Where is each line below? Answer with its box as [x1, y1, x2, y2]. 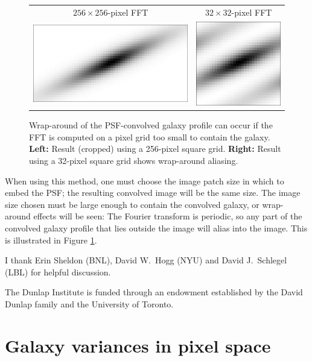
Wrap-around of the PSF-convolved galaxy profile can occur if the [29, 119, 273, 131]
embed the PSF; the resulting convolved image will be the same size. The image [5, 186, 301, 199]
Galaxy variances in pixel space [5, 333, 271, 357]
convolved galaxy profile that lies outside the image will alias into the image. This [5, 221, 308, 234]
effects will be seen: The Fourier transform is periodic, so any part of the [33, 210, 302, 222]
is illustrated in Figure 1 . [5, 233, 97, 246]
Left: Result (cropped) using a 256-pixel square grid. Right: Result [29, 142, 281, 155]
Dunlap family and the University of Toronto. [5, 297, 174, 310]
